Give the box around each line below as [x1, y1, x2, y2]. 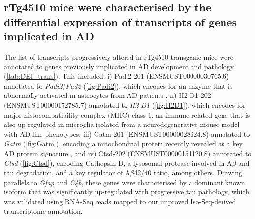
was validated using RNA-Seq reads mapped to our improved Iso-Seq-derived [4, 196, 236, 206]
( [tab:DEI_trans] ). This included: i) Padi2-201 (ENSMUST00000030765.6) [4, 71, 229, 81]
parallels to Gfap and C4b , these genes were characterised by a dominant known [4, 177, 245, 187]
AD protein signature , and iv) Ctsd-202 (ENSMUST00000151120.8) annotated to [4, 148, 252, 158]
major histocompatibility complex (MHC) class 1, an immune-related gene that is [4, 109, 250, 120]
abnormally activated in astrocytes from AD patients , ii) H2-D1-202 [4, 90, 211, 100]
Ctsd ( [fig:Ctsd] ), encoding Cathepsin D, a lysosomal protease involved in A [4, 157, 232, 168]
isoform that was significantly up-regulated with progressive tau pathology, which [4, 187, 249, 197]
